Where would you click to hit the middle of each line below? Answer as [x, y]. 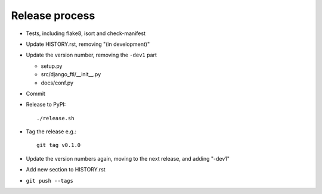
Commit [36, 93]
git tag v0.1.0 [59, 145]
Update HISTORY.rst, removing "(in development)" [88, 44]
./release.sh [55, 118]
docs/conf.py [57, 83]
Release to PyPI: [46, 105]
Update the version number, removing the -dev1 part [92, 55]
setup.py [52, 66]
